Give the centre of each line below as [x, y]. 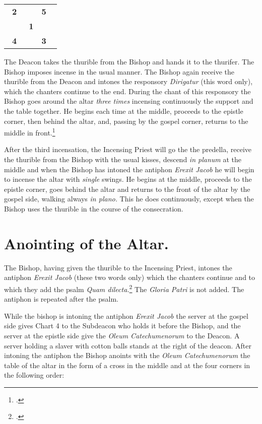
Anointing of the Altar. [86, 243]
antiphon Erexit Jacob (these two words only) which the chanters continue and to [130, 277]
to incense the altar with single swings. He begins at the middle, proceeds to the [128, 179]
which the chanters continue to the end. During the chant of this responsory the [127, 91]
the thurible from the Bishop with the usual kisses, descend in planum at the [123, 159]
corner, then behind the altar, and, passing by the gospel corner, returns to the [126, 121]
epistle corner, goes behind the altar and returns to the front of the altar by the [127, 189]
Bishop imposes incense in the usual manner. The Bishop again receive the [119, 71]
